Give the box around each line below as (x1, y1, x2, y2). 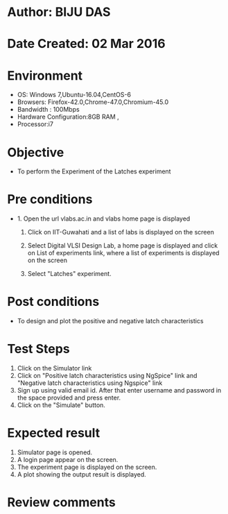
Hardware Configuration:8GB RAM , (17, 112, 119, 121)
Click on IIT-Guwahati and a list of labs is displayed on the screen (27, 228, 215, 237)
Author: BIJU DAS (7, 4, 111, 20)
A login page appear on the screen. (17, 456, 119, 463)
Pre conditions (7, 191, 93, 207)
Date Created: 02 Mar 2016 (7, 36, 166, 52)
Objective (7, 144, 64, 160)
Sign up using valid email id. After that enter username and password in (17, 386, 222, 395)
